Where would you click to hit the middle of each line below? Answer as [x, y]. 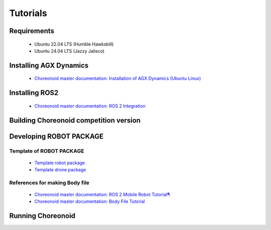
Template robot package [60, 163]
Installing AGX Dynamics [49, 65]
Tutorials [28, 13]
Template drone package [60, 170]
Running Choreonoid [42, 216]
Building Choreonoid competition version [75, 120]
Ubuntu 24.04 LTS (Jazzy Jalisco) [70, 51]
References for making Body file [49, 182]
